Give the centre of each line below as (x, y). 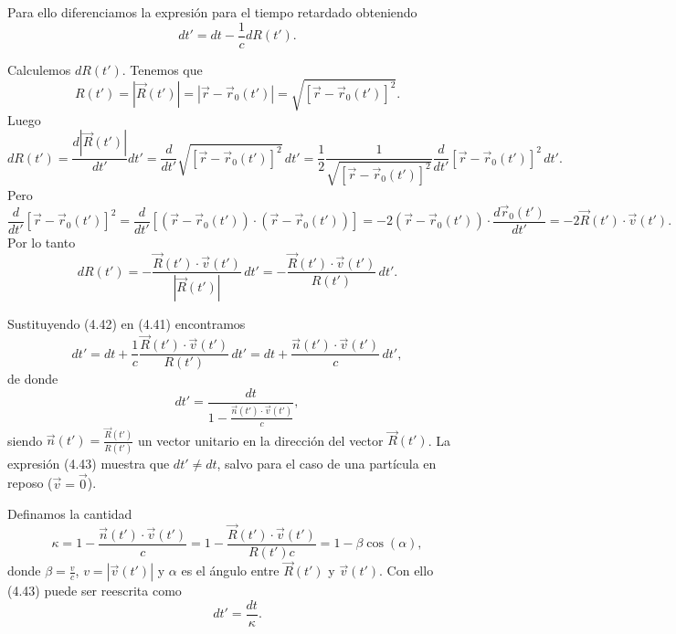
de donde (33, 379)
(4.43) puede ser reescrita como (95, 591)
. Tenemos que (162, 69)
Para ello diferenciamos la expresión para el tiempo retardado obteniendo (212, 12)
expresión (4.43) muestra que (89, 463)
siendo (25, 440)
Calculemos (39, 69)
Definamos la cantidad (70, 514)
